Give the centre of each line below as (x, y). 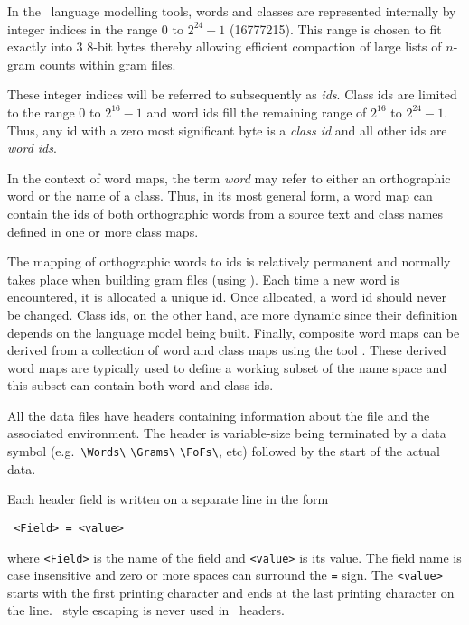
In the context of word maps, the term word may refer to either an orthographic (229, 177)
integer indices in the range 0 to (95, 28)
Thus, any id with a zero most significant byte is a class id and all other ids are (227, 130)
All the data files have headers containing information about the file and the (219, 415)
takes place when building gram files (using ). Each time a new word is (203, 279)
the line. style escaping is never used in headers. (146, 610)
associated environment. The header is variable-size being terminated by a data (227, 433)
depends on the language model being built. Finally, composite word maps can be (234, 332)
